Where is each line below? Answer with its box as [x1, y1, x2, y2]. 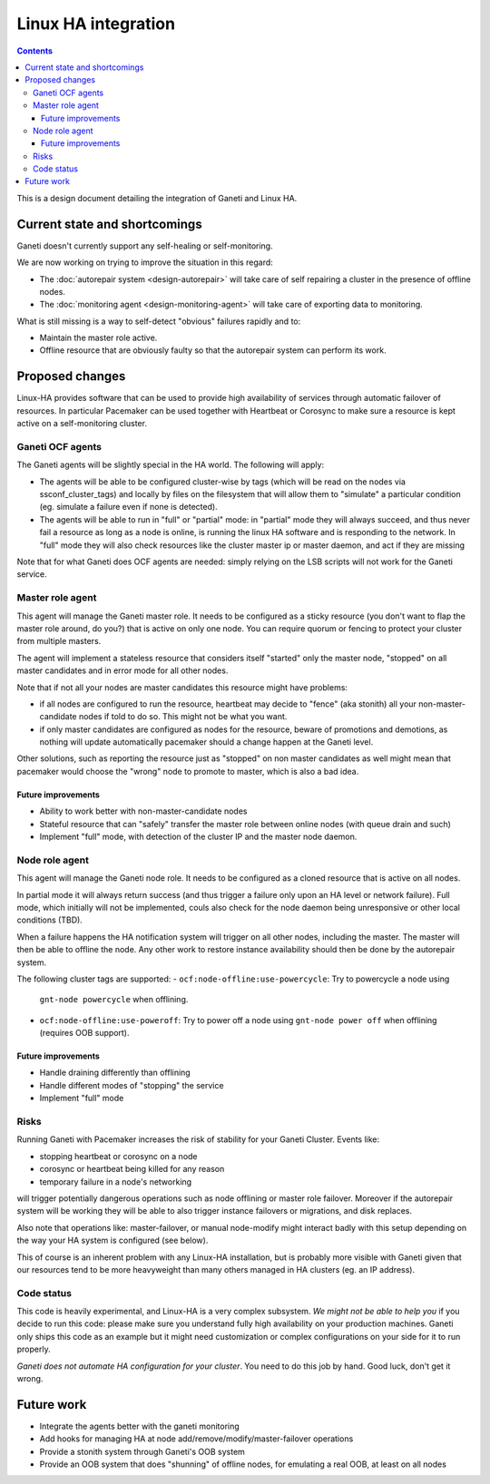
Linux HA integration [16, 14, 176, 34]
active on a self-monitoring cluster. [16, 418, 147, 429]
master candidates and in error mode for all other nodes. [16, 665, 229, 676]
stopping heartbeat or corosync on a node [39, 1150, 199, 1161]
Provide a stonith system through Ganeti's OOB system [39, 1446, 245, 1457]
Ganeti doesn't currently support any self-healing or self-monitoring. [16, 240, 273, 251]
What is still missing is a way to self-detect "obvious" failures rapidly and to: [16, 316, 301, 327]
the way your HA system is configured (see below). [16, 1235, 209, 1246]
